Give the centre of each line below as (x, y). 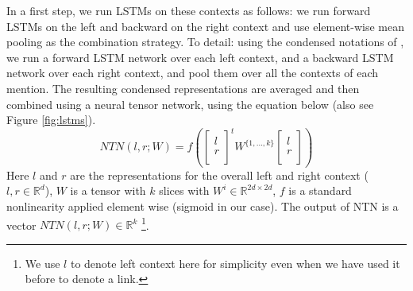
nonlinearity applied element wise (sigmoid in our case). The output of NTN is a (203, 206)
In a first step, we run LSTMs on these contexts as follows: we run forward (189, 10)
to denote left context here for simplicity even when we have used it (235, 263)
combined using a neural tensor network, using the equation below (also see (190, 104)
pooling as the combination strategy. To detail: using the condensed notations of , (205, 42)
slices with (184, 190)
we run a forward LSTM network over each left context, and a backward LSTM (200, 57)
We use (42, 263)
